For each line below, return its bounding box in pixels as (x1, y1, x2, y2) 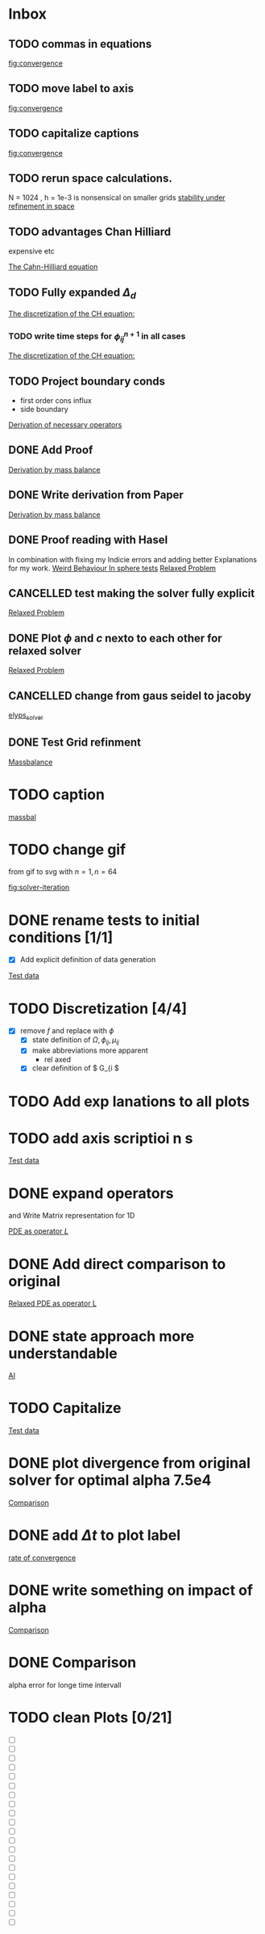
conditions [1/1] (8, 928, 114, 946)
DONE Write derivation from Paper (8, 488, 184, 502)
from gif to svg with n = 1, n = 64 (8, 867, 118, 877)
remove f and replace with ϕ (19, 1026, 114, 1036)
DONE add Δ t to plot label (8, 1526, 181, 1545)
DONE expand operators (8, 1184, 175, 1202)
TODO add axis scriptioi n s (8, 1129, 193, 1147)
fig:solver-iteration (8, 882, 70, 893)
